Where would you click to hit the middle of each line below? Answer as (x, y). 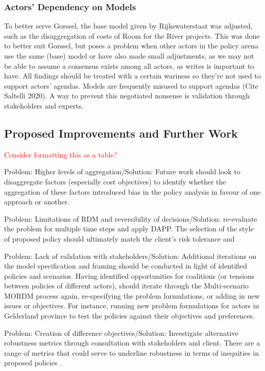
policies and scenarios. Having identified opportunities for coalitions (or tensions (129, 275)
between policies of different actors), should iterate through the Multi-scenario (126, 286)
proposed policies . (33, 363)
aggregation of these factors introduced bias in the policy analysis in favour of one (132, 191)
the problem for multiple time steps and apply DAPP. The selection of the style (129, 229)
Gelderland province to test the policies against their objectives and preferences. (129, 316)
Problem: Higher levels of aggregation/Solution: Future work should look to (122, 171)
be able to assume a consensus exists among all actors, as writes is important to (129, 65)
